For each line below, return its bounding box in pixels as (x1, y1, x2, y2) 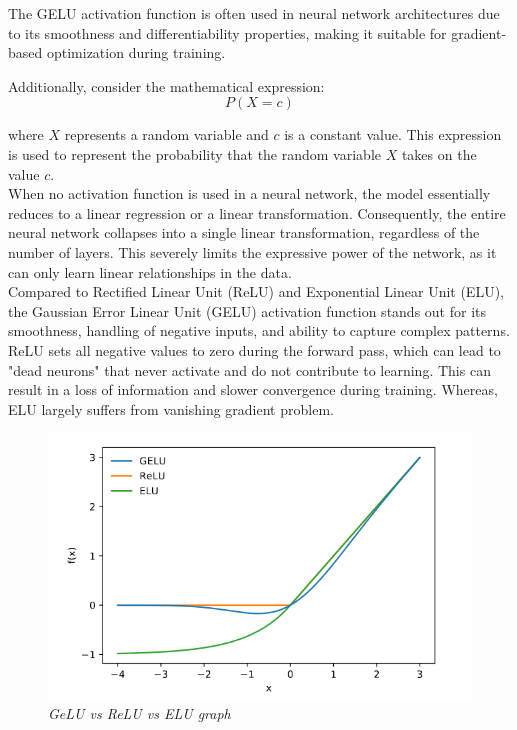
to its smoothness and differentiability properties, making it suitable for (8, 22, 447, 43)
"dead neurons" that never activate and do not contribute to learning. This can (8, 359, 491, 380)
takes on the (401, 143, 477, 164)
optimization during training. (46, 42, 226, 63)
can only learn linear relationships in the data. (8, 261, 292, 282)
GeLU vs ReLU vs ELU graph (48, 702, 231, 723)
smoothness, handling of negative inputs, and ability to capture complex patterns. (8, 320, 510, 341)
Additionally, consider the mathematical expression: (8, 75, 325, 96)
